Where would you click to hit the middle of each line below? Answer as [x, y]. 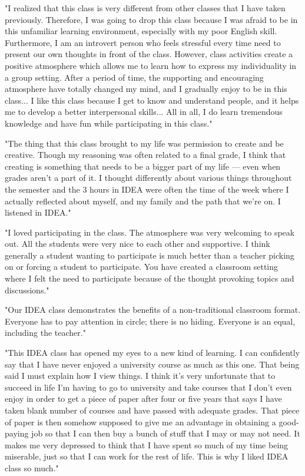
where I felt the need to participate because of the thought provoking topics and [150, 278]
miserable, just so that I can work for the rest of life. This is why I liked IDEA [147, 456]
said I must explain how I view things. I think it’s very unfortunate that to [140, 376]
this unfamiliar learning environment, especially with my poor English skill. [141, 31]
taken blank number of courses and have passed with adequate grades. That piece [152, 410]
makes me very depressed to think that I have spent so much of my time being [147, 444]
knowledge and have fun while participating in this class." [109, 123]
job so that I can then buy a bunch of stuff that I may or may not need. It [166, 433]
